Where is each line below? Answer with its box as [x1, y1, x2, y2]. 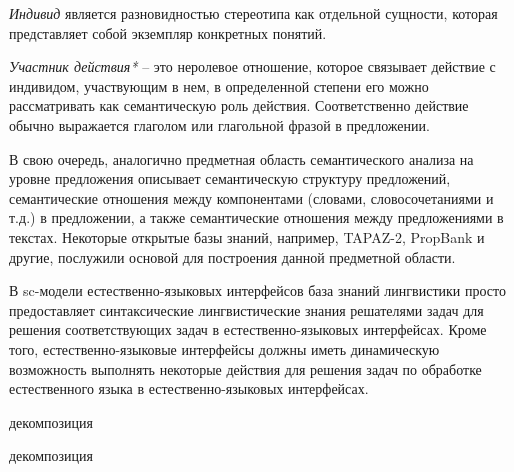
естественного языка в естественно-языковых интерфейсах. [9, 378, 369, 399]
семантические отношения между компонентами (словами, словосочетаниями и [9, 187, 494, 208]
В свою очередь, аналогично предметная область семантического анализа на [9, 148, 474, 169]
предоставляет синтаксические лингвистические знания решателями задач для [9, 299, 484, 320]
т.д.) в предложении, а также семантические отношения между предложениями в [9, 207, 504, 228]
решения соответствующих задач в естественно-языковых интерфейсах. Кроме [9, 319, 487, 340]
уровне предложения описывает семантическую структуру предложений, [9, 168, 451, 189]
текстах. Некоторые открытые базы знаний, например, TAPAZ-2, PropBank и [9, 226, 485, 247]
